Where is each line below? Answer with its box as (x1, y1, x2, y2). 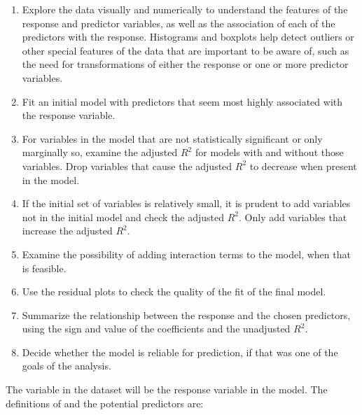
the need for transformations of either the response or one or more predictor (22, 57, 349, 71)
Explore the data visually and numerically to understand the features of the (22, 2, 348, 16)
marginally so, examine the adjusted (22, 145, 178, 160)
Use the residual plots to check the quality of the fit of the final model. (22, 284, 326, 299)
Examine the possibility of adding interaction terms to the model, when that (22, 246, 351, 261)
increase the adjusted (22, 223, 113, 238)
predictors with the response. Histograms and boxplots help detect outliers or (22, 29, 354, 44)
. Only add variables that (239, 209, 347, 224)
